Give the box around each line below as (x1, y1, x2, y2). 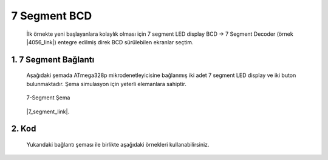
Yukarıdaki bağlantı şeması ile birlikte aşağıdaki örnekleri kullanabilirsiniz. (26, 141, 210, 148)
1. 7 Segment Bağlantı (11, 55, 95, 65)
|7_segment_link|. (26, 108, 70, 115)
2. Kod (11, 124, 36, 134)
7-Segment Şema (26, 94, 70, 101)
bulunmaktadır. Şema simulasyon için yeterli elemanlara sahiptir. (26, 80, 186, 87)
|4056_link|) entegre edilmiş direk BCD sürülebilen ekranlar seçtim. (26, 38, 194, 45)
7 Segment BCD (11, 9, 92, 22)
